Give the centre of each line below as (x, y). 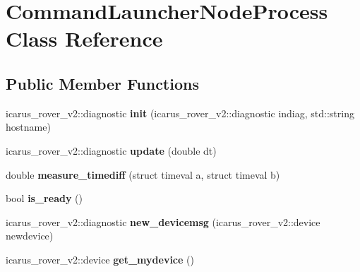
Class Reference (84, 39)
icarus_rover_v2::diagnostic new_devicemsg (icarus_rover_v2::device (163, 221)
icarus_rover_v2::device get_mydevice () (100, 259)
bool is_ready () (44, 198)
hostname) (28, 127)
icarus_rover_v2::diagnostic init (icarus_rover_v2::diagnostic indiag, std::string (180, 113)
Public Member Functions (102, 83)
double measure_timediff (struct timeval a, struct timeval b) (143, 174)
